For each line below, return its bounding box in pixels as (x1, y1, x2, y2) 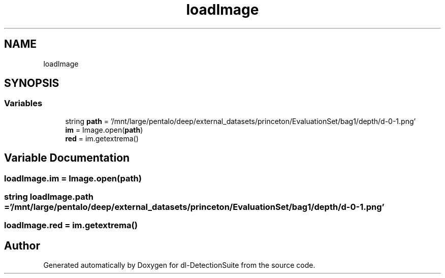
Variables (4, 98, 43, 109)
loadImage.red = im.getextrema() (4, 220, 138, 231)
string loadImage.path (4, 192, 93, 202)
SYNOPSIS (4, 77, 59, 90)
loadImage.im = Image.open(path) (4, 173, 142, 183)
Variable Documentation (4, 151, 130, 165)
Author (4, 239, 40, 252)
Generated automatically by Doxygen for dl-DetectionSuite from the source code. (43, 261, 315, 270)
